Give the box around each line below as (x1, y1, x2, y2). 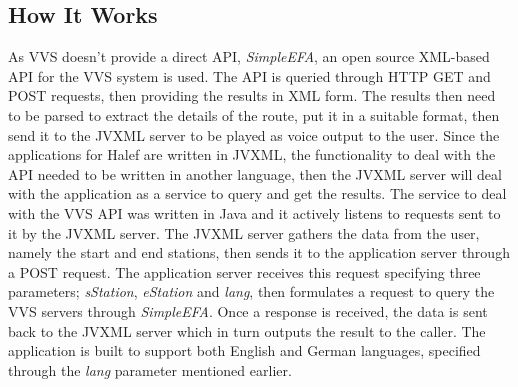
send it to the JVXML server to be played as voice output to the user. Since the (8, 124, 500, 145)
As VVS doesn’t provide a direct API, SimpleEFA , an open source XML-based (8, 46, 490, 67)
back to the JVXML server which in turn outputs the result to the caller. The (8, 320, 486, 341)
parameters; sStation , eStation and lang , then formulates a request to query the (8, 281, 495, 302)
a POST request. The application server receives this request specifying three (8, 261, 481, 282)
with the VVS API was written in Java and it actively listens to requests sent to (8, 202, 501, 223)
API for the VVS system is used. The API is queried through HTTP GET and (8, 65, 491, 86)
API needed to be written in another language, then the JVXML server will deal (8, 163, 502, 184)
